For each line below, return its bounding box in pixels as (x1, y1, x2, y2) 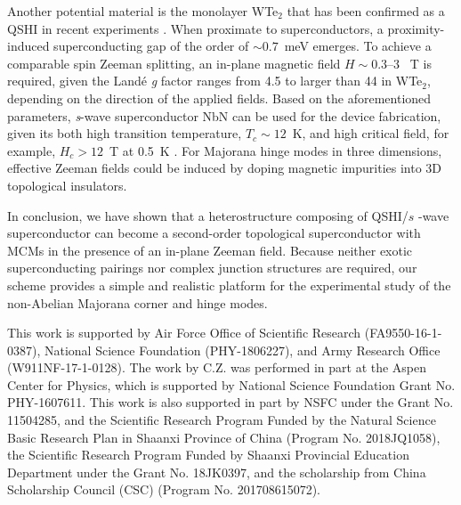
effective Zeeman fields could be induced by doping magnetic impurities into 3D (7, 159, 442, 177)
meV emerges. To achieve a (284, 37, 432, 55)
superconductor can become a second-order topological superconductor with (7, 224, 421, 242)
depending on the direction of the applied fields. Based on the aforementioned (7, 88, 432, 107)
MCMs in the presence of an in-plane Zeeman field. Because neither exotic (7, 240, 413, 259)
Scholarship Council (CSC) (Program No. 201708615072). (7, 480, 320, 499)
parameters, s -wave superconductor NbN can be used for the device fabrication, (7, 106, 441, 125)
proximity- (387, 19, 445, 37)
